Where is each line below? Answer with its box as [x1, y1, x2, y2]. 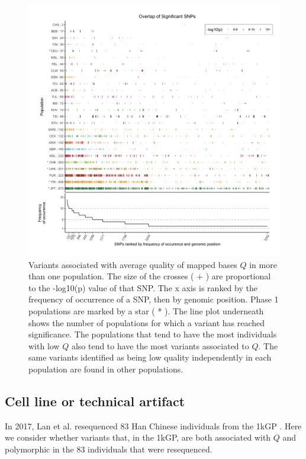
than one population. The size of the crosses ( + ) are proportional [28, 270, 271, 282]
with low [28, 339, 60, 352]
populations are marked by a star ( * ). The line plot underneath [28, 304, 264, 317]
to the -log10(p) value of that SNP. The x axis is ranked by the [28, 281, 257, 294]
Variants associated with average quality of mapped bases [28, 258, 237, 270]
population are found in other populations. [28, 362, 183, 375]
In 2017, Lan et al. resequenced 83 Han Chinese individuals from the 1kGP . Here [5, 419, 302, 432]
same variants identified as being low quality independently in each [28, 351, 272, 364]
